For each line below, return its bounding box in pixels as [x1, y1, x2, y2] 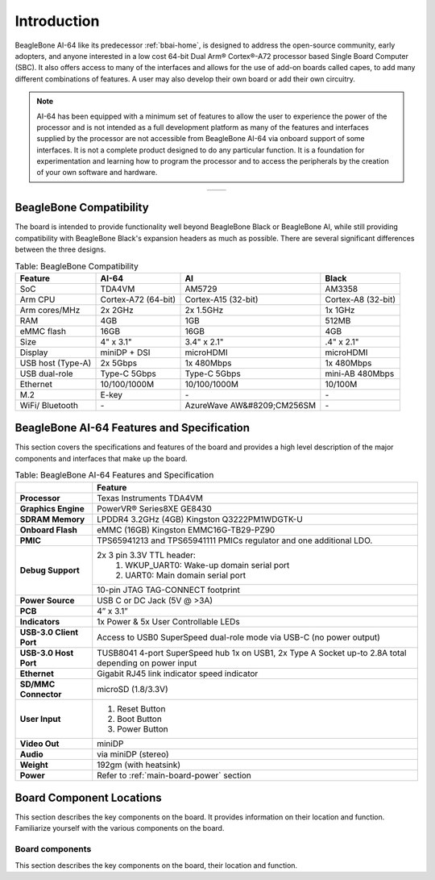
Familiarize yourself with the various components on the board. [14, 824, 225, 833]
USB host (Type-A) [19, 357, 92, 369]
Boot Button [117, 713, 163, 724]
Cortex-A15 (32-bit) [184, 294, 259, 305]
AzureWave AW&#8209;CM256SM [184, 399, 317, 411]
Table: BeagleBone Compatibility [14, 261, 139, 272]
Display [19, 347, 48, 358]
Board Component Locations [14, 791, 163, 804]
